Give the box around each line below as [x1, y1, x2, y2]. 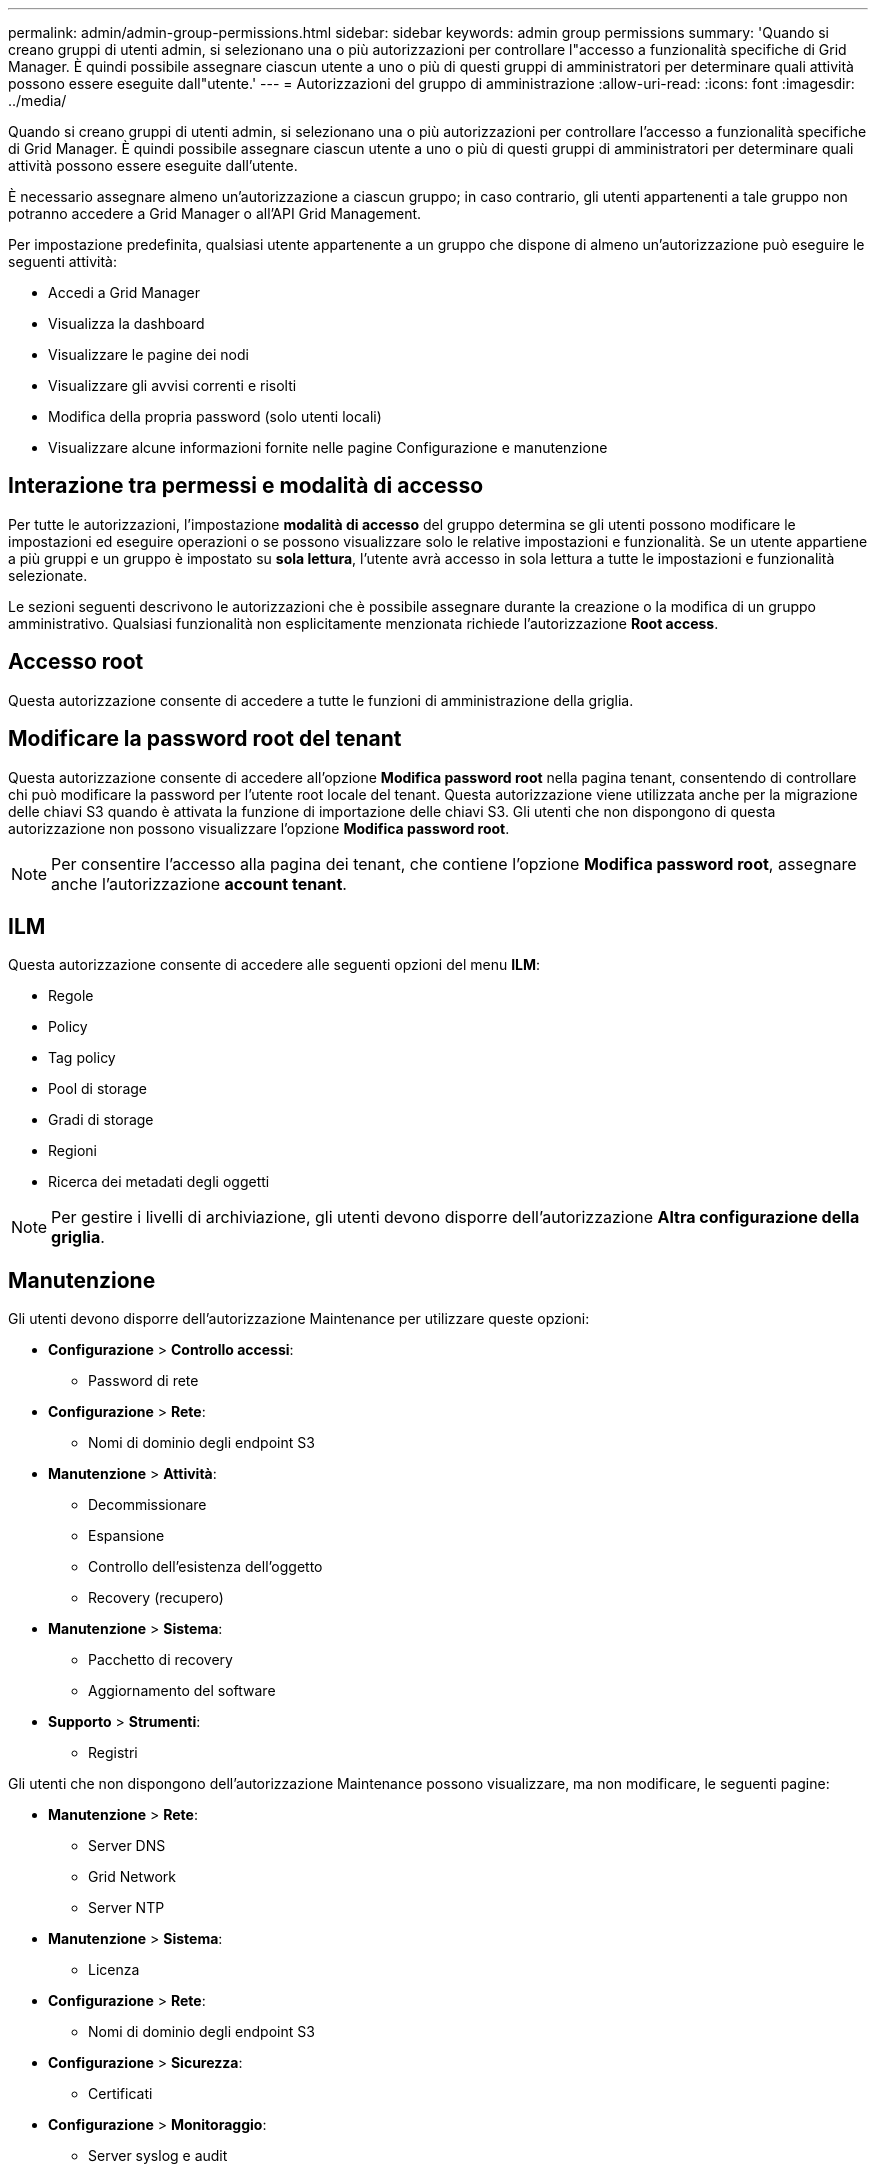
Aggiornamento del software [88, 1682, 276, 1700]
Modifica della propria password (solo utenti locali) [48, 408, 382, 425]
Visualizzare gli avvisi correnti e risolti [48, 377, 297, 394]
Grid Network [88, 1868, 177, 1886]
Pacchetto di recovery [88, 1651, 233, 1669]
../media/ [8, 92, 67, 109]
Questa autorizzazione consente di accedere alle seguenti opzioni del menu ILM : [8, 956, 541, 974]
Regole [48, 987, 94, 1005]
